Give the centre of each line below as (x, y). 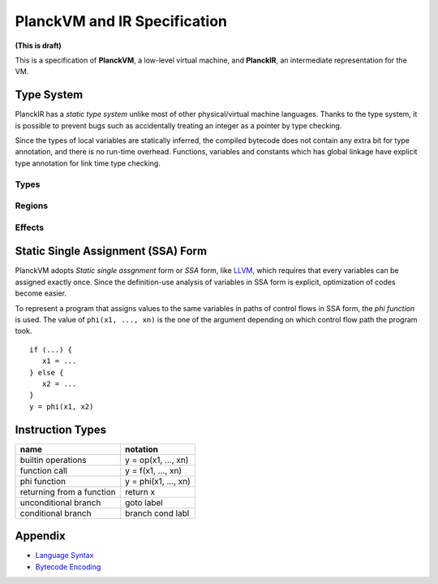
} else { (47, 372)
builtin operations (53, 460)
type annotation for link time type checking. (88, 163)
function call (44, 470)
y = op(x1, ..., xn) (157, 460)
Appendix (40, 536)
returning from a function (68, 491)
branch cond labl (157, 513)
